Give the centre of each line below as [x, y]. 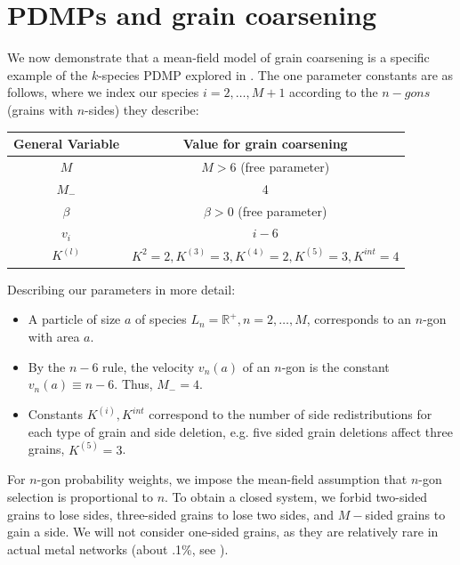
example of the [48, 74]
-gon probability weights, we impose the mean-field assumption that [222, 479]
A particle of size [74, 319]
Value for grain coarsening [265, 143]
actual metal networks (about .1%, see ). [118, 549]
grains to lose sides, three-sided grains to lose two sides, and [171, 514]
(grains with [40, 109]
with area [54, 336]
